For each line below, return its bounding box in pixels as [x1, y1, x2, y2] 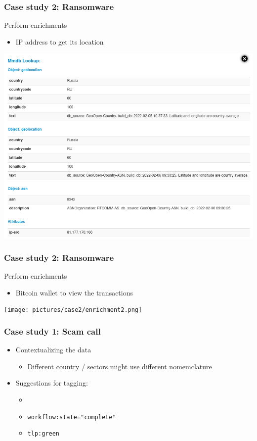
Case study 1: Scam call [4, 325, 101, 337]
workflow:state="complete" [27, 413, 116, 421]
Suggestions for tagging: [15, 378, 88, 388]
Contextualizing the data [15, 344, 91, 355]
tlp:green [27, 430, 60, 438]
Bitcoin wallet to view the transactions [15, 287, 133, 297]
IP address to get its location [15, 36, 104, 47]
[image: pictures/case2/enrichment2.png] [4, 306, 142, 314]
